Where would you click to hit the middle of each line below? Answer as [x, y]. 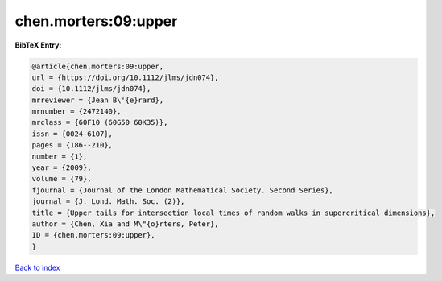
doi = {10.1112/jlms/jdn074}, [91, 89]
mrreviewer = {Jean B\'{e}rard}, [98, 100]
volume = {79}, [62, 179]
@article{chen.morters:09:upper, [98, 66]
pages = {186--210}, [72, 145]
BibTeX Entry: [38, 45]
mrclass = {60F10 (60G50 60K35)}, [100, 122]
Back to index [37, 267]
